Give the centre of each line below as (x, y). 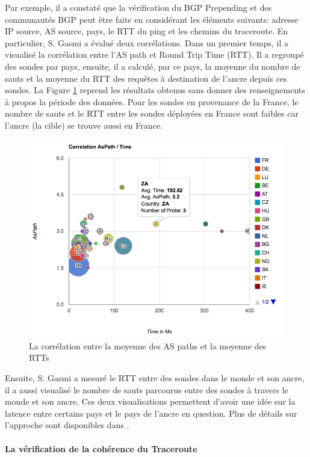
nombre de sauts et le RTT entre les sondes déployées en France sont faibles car (152, 113)
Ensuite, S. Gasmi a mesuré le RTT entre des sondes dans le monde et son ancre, (155, 377)
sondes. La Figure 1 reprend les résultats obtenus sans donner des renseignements (155, 90)
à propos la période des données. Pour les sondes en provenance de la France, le (152, 101)
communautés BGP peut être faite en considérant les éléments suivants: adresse (152, 19)
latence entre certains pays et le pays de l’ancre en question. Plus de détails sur (151, 413)
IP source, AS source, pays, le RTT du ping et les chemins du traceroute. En (147, 31)
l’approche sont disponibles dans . (67, 425)
